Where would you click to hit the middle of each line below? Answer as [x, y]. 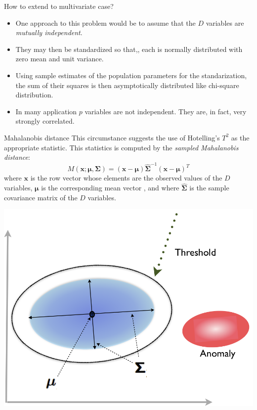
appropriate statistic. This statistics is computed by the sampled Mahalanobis [121, 147]
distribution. [34, 95]
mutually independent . [49, 32]
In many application [46, 111]
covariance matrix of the [41, 197]
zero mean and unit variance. [60, 59]
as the [240, 137]
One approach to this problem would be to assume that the [106, 23]
